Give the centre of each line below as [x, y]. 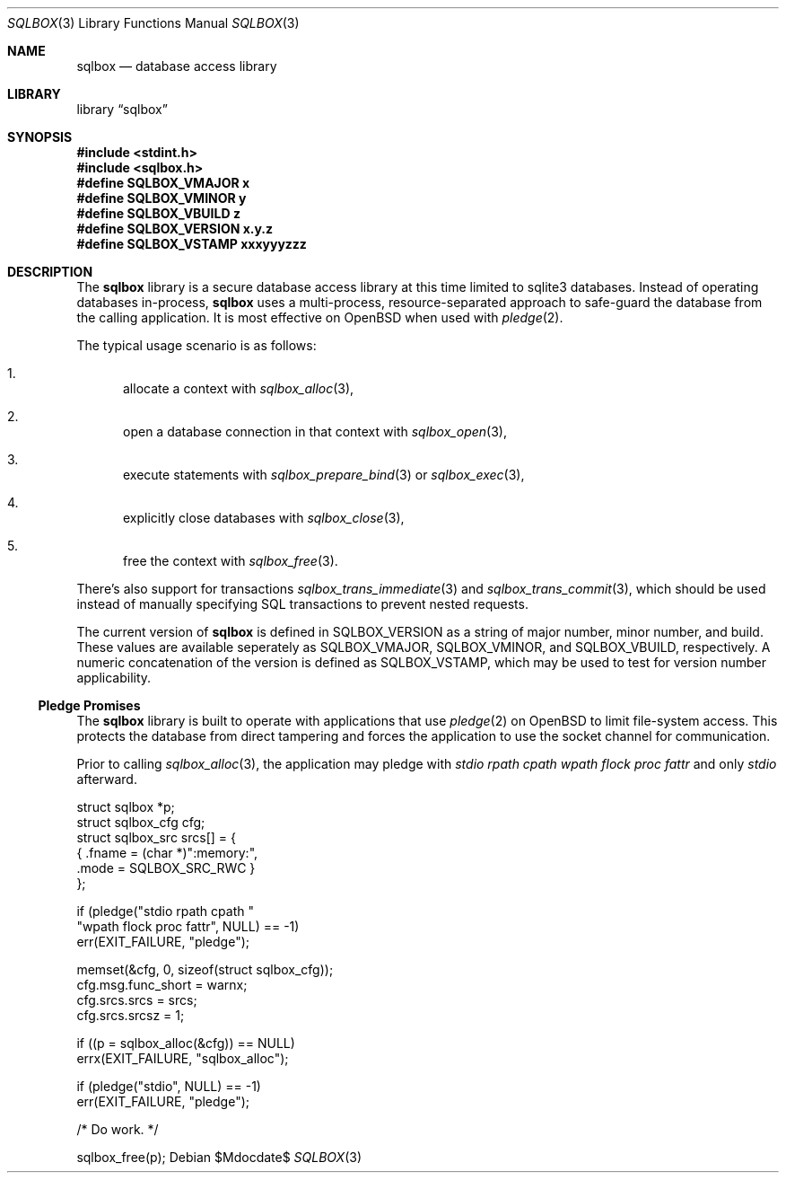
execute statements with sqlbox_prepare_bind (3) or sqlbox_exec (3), [324, 475]
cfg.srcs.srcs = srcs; [137, 1000]
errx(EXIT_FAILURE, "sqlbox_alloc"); [183, 1058]
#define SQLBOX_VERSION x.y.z [175, 229]
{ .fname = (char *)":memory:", [167, 853]
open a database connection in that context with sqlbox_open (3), [315, 431]
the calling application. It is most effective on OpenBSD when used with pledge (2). [320, 317]
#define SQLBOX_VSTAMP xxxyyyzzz [192, 244]
